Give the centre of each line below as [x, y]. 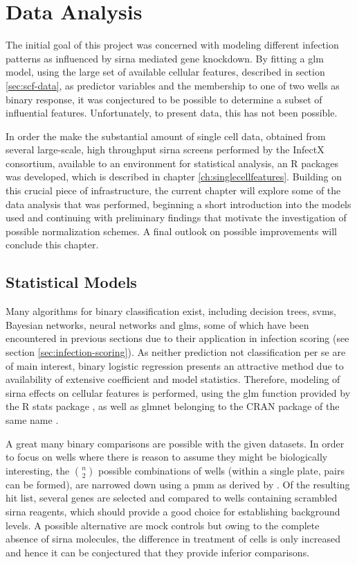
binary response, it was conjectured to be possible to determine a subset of [164, 99]
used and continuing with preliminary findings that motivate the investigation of [176, 217]
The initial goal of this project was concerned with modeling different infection [172, 45]
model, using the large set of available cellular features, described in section [165, 72]
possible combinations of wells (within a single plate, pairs [221, 470]
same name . [32, 419]
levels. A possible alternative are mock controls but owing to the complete [163, 525]
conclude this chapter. [52, 245]
